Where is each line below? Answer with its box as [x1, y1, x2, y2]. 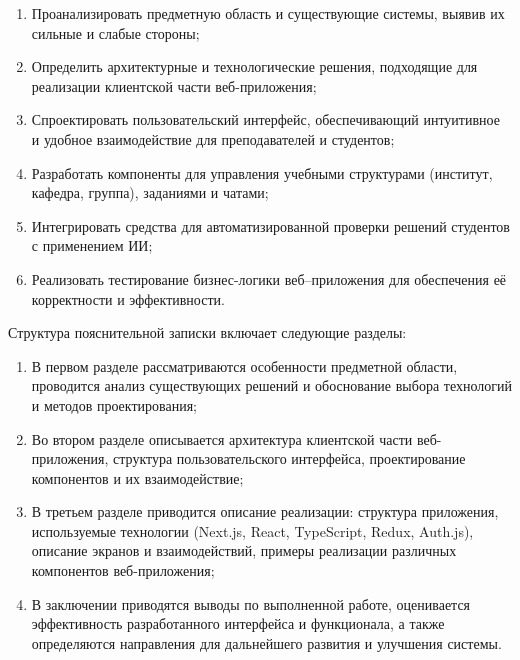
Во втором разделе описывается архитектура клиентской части [31, 428, 413, 449]
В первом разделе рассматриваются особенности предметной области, [31, 355, 458, 376]
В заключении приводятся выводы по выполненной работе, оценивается [31, 593, 471, 614]
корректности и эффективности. [31, 288, 225, 309]
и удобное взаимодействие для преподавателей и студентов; [31, 128, 395, 149]
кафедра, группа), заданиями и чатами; [31, 182, 269, 203]
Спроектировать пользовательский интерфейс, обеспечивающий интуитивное [31, 109, 500, 130]
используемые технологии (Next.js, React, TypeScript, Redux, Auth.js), [31, 520, 474, 541]
